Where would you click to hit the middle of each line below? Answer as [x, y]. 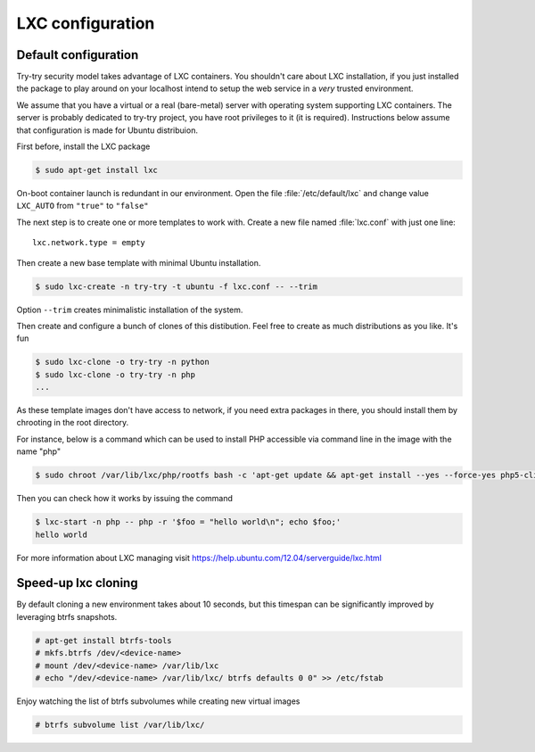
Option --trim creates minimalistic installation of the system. [130, 310]
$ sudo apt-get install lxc [96, 170]
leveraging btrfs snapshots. [67, 616]
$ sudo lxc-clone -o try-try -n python [122, 362]
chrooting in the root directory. [73, 423]
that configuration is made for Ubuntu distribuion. [107, 130]
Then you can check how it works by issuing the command [125, 499]
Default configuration [78, 55]
